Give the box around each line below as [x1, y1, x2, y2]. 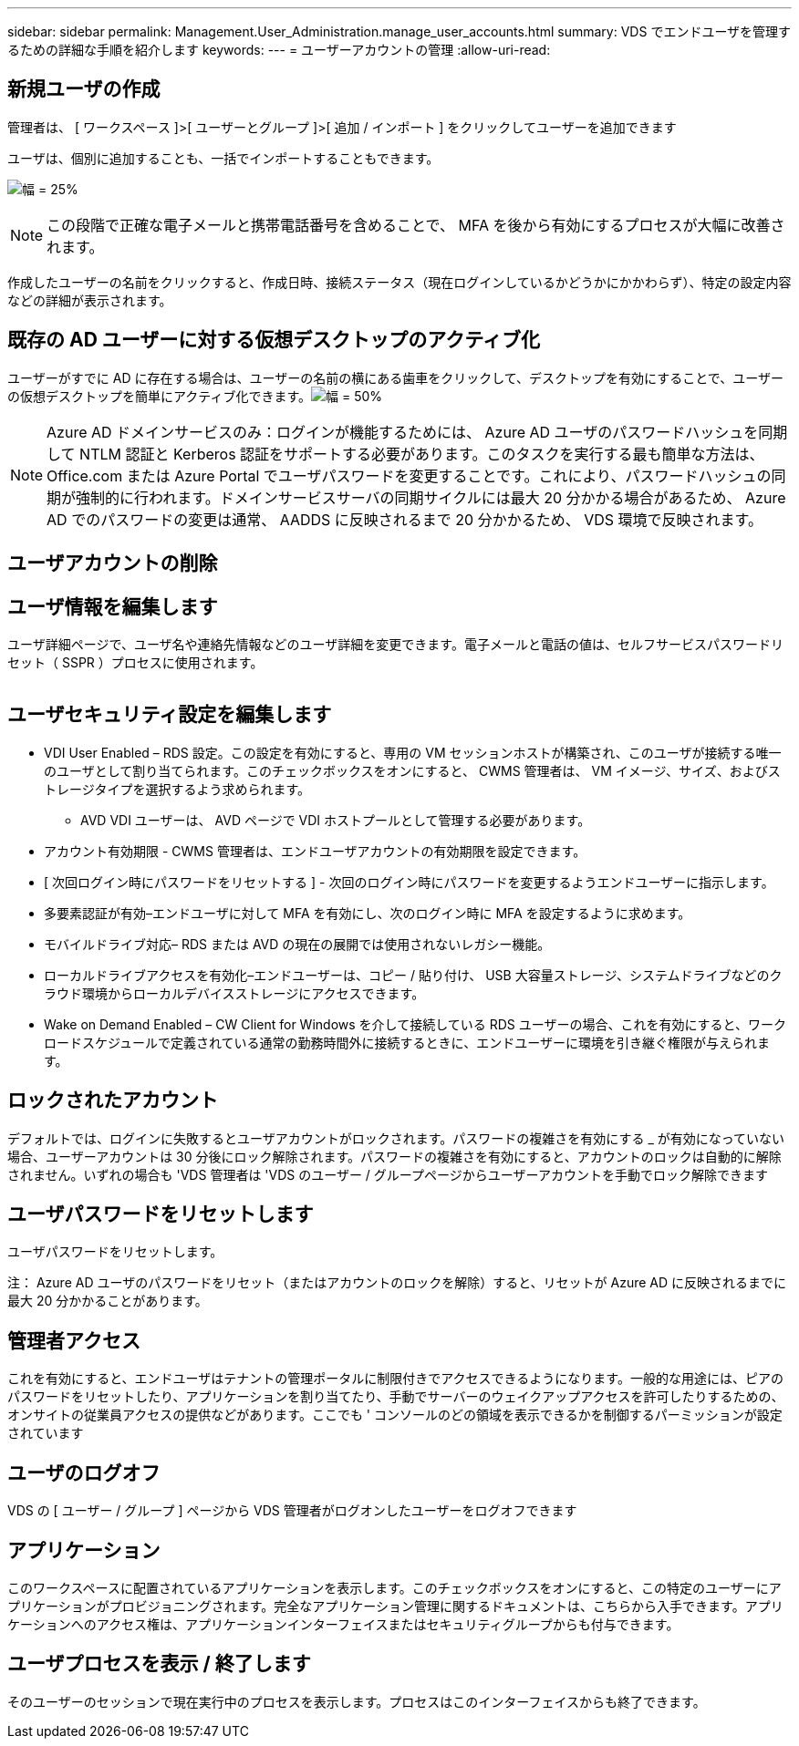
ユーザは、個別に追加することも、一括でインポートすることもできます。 [7, 150, 440, 166]
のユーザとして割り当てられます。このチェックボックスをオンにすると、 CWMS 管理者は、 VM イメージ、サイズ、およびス [44, 762, 781, 779]
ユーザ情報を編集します [7, 594, 218, 618]
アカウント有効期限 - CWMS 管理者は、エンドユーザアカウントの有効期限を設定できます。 [44, 842, 586, 859]
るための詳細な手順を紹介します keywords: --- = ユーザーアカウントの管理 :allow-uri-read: [7, 42, 551, 57]
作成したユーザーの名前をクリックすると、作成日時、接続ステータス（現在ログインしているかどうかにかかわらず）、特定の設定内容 [7, 274, 792, 290]
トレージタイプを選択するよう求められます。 [44, 780, 311, 797]
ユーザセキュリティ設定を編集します [7, 703, 332, 727]
